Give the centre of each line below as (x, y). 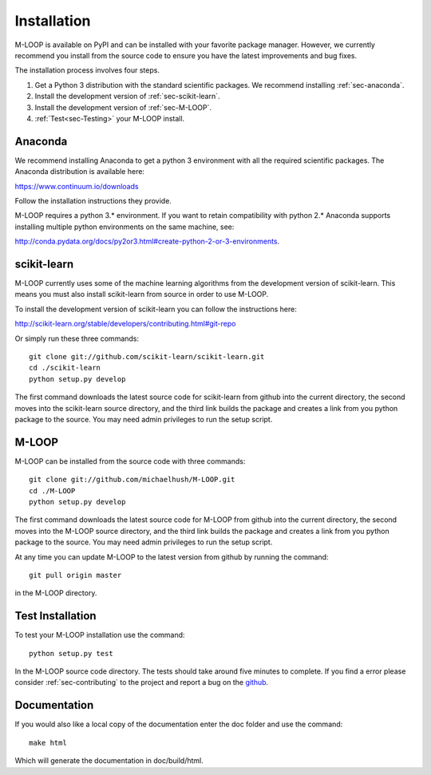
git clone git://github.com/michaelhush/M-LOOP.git (132, 480)
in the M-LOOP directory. (56, 593)
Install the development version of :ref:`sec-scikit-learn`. (127, 97)
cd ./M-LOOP (52, 490)
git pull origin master (75, 575)
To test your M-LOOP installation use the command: (100, 635)
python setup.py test (71, 653)
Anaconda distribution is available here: (80, 172)
